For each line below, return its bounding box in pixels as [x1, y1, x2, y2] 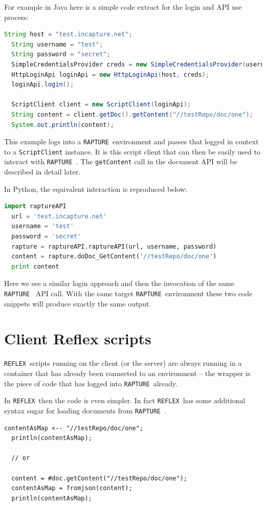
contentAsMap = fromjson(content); [11, 485, 132, 492]
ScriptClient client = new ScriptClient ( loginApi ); [11, 101, 191, 108]
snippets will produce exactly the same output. [4, 298, 151, 309]
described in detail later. [4, 166, 81, 177]
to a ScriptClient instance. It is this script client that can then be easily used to [4, 146, 260, 157]
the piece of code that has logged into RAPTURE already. [4, 378, 178, 388]
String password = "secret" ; [11, 51, 110, 58]
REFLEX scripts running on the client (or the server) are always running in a [4, 358, 242, 368]
